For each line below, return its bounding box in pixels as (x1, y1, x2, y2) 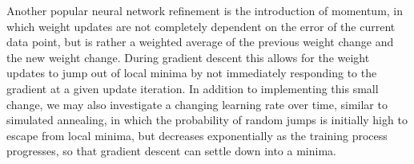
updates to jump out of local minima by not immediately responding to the (6, 64, 377, 81)
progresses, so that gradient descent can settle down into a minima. (6, 143, 336, 159)
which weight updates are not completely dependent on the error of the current (6, 18, 396, 34)
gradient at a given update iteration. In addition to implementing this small (6, 80, 379, 96)
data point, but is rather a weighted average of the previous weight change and (6, 33, 394, 50)
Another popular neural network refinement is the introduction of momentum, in (6, 2, 404, 18)
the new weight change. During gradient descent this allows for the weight (6, 49, 370, 65)
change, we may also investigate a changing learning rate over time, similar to (6, 96, 388, 112)
